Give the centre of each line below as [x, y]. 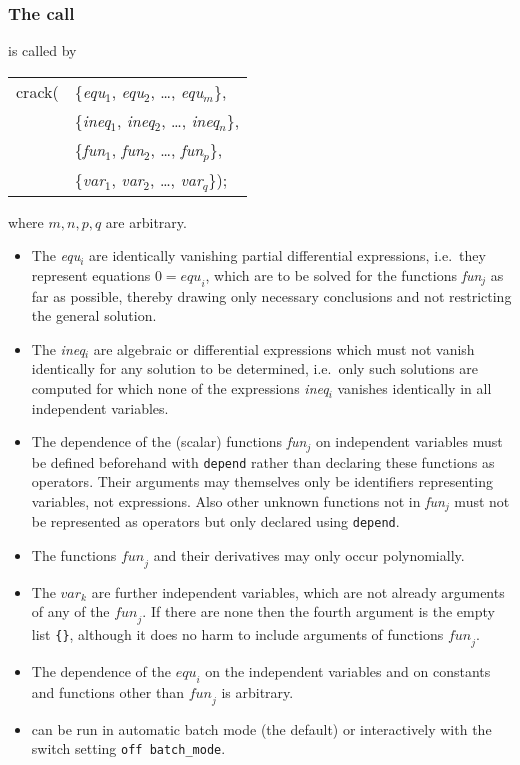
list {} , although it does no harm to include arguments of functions [237, 634]
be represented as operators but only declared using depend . [215, 521]
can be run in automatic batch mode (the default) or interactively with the [261, 728]
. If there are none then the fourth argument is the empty [318, 611]
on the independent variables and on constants [348, 671]
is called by [42, 50]
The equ [56, 255]
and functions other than [108, 691]
